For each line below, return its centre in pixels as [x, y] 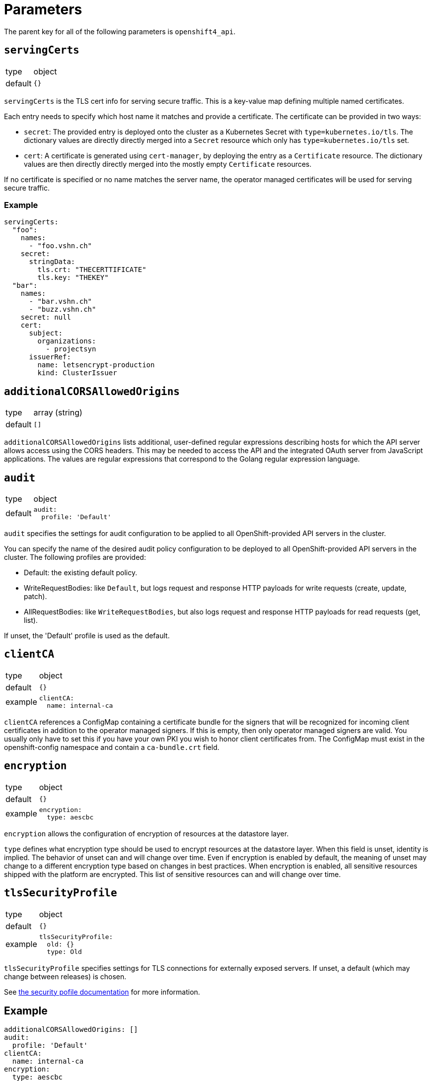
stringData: [52, 262]
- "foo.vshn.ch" [61, 246]
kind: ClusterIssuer [77, 373]
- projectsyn [71, 349]
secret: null [46, 317]
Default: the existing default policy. [81, 573]
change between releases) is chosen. [65, 976]
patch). [36, 597]
